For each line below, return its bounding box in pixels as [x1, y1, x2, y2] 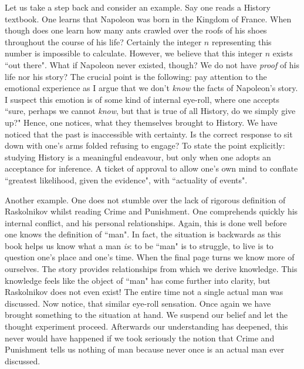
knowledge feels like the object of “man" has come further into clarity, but [5, 274, 271, 286]
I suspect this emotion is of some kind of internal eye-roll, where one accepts [5, 93, 279, 105]
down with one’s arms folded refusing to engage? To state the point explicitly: [5, 139, 285, 152]
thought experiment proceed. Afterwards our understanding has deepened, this [5, 320, 288, 333]
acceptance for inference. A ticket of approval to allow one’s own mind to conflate [5, 162, 298, 175]
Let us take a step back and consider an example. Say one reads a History [5, 1, 271, 13]
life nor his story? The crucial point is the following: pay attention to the [5, 70, 267, 82]
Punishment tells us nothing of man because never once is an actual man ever [5, 343, 285, 355]
